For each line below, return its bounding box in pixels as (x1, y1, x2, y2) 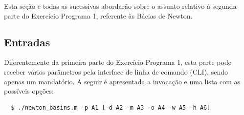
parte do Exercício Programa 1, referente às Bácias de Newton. (4, 10, 193, 20)
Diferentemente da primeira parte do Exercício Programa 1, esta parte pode (4, 57, 231, 67)
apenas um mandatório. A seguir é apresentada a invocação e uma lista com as (4, 76, 241, 86)
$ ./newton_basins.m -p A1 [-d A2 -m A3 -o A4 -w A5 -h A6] (11, 104, 211, 111)
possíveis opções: (4, 86, 54, 96)
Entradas (4, 34, 50, 49)
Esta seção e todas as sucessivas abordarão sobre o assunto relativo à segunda (4, 1, 237, 11)
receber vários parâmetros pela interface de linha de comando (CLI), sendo (4, 66, 228, 77)
